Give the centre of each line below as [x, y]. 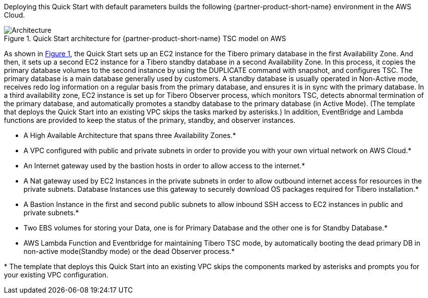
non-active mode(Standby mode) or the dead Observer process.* [129, 251]
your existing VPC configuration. [56, 275]
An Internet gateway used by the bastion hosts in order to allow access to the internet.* [164, 166]
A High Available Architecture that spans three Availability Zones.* [130, 135]
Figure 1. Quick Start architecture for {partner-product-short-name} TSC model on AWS [145, 38]
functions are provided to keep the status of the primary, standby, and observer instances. [150, 120]
